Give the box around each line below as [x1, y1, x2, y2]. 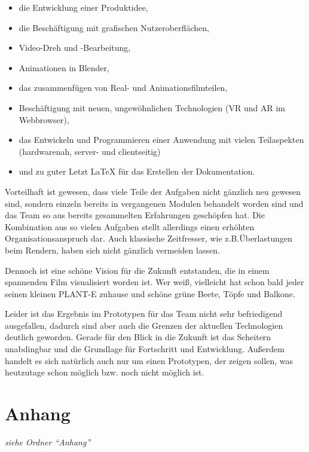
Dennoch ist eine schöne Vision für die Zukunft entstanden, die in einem [5, 264, 270, 276]
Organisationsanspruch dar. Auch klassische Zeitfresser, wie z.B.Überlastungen [5, 232, 293, 245]
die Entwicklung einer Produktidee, [19, 1, 148, 13]
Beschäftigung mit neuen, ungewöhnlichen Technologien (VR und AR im [19, 101, 285, 114]
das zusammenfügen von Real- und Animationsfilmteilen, [19, 81, 228, 94]
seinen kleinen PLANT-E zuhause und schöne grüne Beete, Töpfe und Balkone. [5, 287, 295, 300]
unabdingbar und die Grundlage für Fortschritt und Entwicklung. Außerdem [5, 343, 284, 355]
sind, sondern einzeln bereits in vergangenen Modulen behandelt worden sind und [5, 197, 304, 209]
